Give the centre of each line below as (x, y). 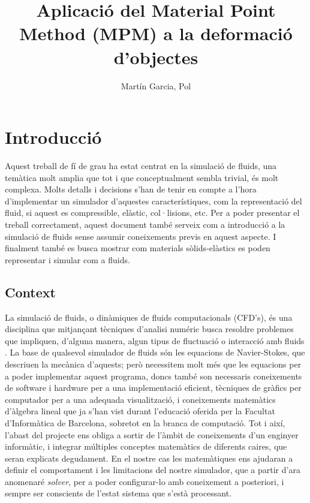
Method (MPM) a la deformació (156, 33)
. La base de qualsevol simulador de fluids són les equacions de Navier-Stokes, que (155, 352)
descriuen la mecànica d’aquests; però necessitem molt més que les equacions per (153, 364)
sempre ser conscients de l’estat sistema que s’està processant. (118, 493)
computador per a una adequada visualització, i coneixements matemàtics (140, 399)
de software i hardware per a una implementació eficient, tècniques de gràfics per (153, 388)
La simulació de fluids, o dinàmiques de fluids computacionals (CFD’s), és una (149, 317)
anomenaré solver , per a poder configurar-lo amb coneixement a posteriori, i (145, 481)
